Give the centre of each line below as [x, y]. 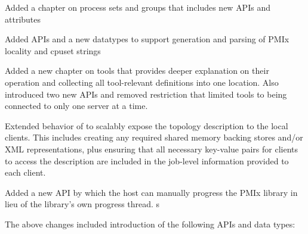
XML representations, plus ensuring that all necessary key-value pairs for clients [152, 149]
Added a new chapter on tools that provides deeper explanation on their [137, 71]
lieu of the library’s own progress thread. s [82, 204]
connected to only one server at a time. [76, 106]
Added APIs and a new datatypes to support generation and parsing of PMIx [147, 39]
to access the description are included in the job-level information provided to [147, 160]
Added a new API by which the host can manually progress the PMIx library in [151, 192]
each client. [25, 172]
